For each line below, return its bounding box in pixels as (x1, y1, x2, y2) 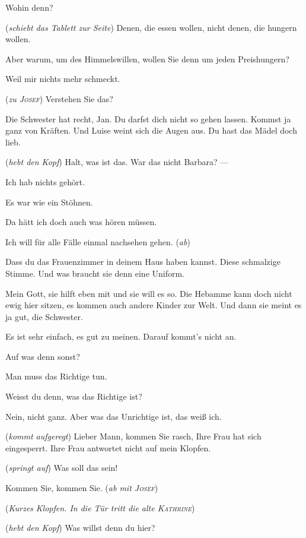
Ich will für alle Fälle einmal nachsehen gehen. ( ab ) (5, 235, 190, 248)
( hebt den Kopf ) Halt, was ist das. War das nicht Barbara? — (5, 156, 229, 168)
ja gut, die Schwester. (5, 310, 83, 322)
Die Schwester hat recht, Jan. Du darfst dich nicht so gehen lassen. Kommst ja (5, 112, 291, 125)
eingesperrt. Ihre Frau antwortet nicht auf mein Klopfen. (5, 441, 211, 454)
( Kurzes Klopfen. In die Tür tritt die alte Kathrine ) (5, 501, 195, 514)
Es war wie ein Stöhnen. (5, 195, 93, 208)
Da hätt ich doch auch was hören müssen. (5, 216, 157, 228)
